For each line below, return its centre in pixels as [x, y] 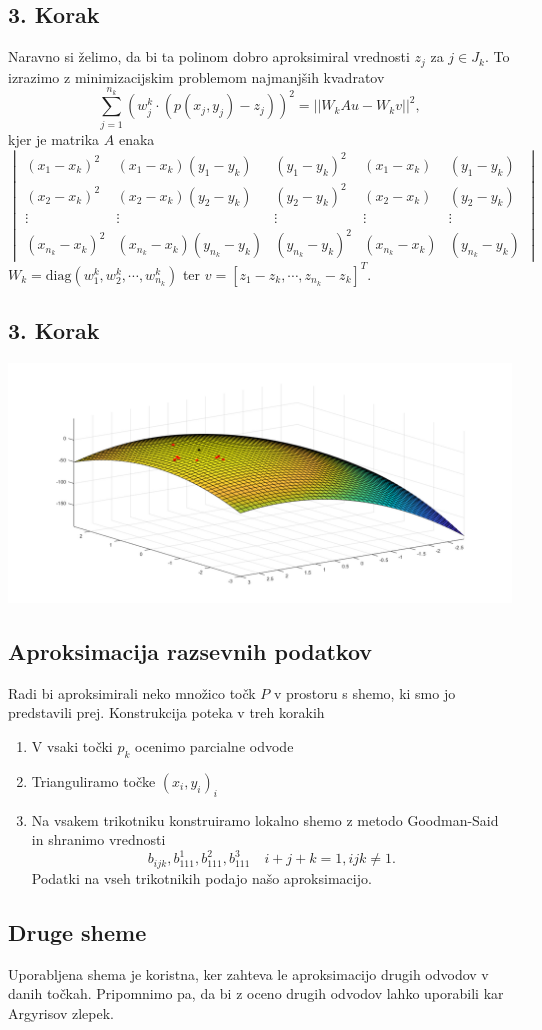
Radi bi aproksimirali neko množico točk [132, 692]
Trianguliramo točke [93, 780]
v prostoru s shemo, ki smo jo [365, 692]
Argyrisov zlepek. [61, 1012]
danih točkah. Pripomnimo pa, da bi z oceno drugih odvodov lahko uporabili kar [256, 993]
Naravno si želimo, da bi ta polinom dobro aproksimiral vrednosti [209, 56]
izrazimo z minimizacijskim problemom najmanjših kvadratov [196, 76]
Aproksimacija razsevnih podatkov [190, 651]
